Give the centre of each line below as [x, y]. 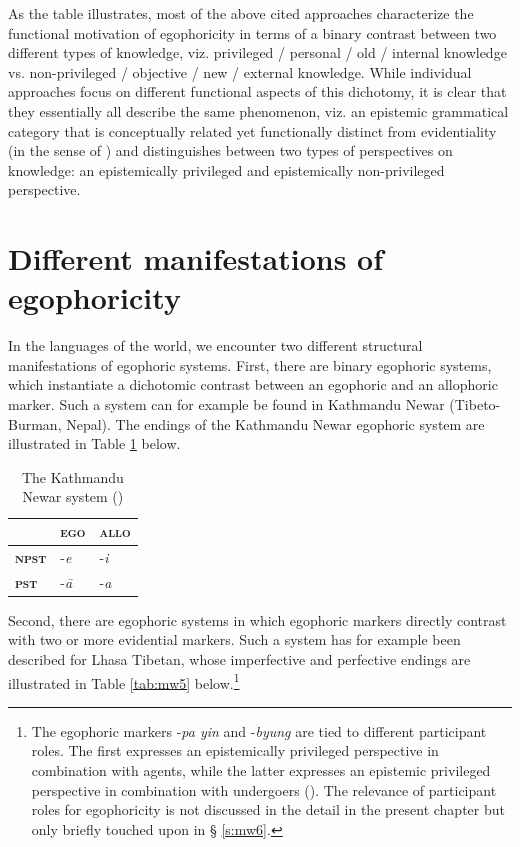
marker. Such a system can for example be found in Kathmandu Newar [226, 404]
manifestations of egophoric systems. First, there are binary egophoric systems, [250, 364]
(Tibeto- [475, 404]
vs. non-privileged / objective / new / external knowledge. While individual [240, 71]
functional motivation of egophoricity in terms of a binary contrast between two [252, 32]
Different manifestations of [196, 258]
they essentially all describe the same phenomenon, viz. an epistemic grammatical [258, 110]
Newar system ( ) [73, 496]
